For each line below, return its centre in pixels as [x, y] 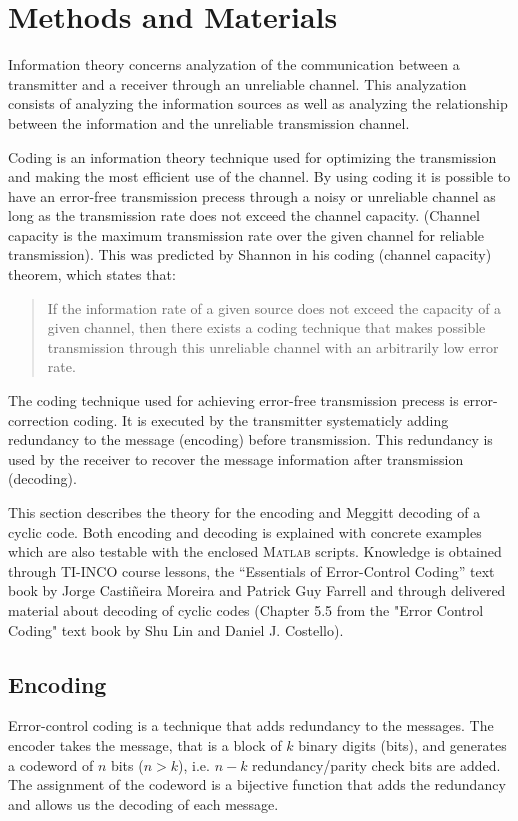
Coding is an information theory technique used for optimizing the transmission [252, 156]
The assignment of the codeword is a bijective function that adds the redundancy [257, 784]
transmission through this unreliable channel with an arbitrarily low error [273, 346]
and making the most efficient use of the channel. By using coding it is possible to [259, 176]
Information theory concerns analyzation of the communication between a [234, 64]
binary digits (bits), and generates [402, 744]
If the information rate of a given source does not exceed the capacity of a [274, 307]
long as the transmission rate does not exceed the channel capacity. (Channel [244, 215]
